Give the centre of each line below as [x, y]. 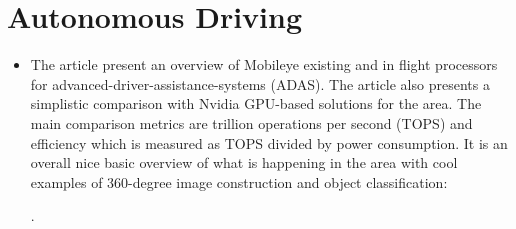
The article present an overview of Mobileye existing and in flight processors [264, 64]
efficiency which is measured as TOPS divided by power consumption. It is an [269, 142]
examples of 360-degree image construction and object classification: [239, 181]
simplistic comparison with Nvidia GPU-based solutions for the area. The [256, 103]
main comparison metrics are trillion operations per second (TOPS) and [251, 122]
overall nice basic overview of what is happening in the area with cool [244, 162]
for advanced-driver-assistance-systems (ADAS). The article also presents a [260, 83]
